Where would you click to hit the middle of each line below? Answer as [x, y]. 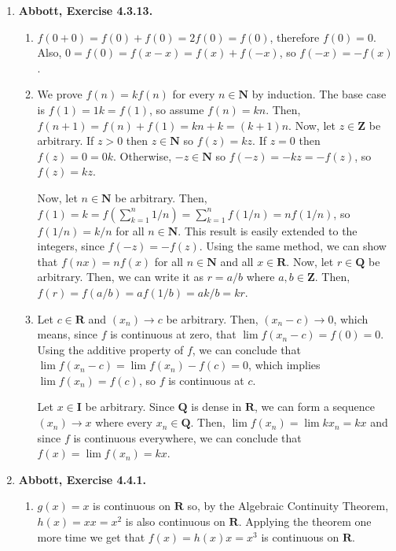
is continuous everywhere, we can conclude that [187, 437]
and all [237, 261]
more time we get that [91, 536]
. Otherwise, [143, 155]
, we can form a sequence [314, 407]
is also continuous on [175, 521]
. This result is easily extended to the [268, 230]
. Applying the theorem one [305, 521]
